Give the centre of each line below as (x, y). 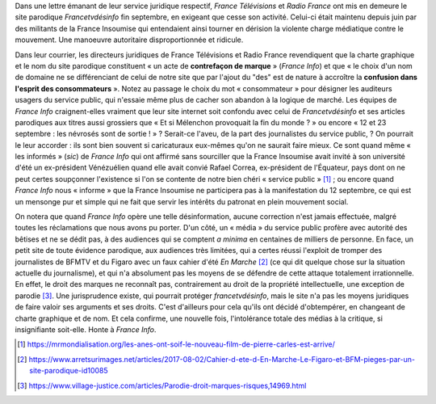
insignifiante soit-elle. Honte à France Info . (86, 329)
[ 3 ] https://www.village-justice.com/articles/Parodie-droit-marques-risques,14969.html (162, 385)
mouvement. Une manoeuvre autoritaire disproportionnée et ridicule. (129, 40)
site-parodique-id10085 (69, 371)
